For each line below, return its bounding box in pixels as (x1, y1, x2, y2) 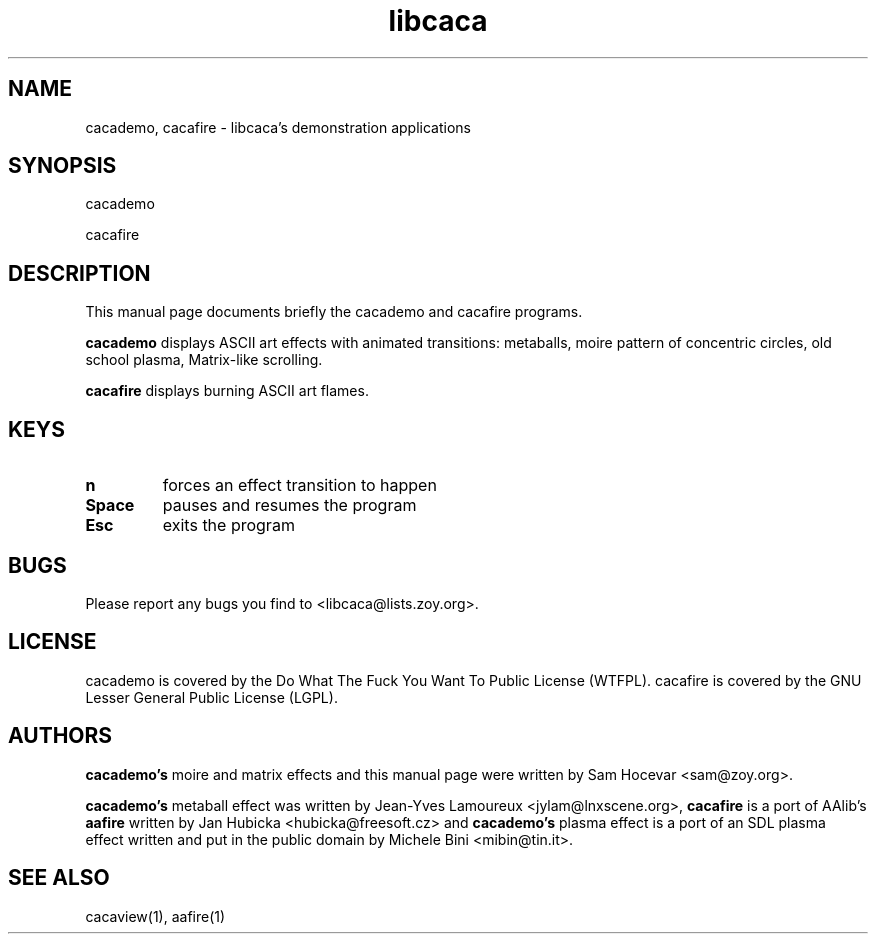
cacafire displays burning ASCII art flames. (85, 382, 369, 400)
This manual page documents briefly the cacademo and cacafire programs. (85, 303, 583, 321)
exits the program (162, 515, 295, 536)
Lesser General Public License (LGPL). (85, 688, 338, 706)
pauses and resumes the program (162, 495, 417, 516)
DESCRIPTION (8, 260, 151, 286)
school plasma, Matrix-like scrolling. (85, 351, 323, 369)
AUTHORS (8, 723, 113, 749)
